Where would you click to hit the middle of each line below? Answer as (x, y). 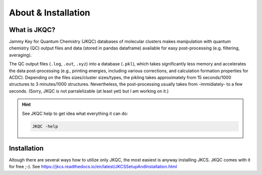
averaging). (20, 55)
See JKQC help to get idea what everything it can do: (75, 113)
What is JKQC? (32, 30)
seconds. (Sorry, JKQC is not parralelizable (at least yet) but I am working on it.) (89, 91)
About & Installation (49, 13)
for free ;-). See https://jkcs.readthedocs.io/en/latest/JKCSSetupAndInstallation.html (93, 167)
